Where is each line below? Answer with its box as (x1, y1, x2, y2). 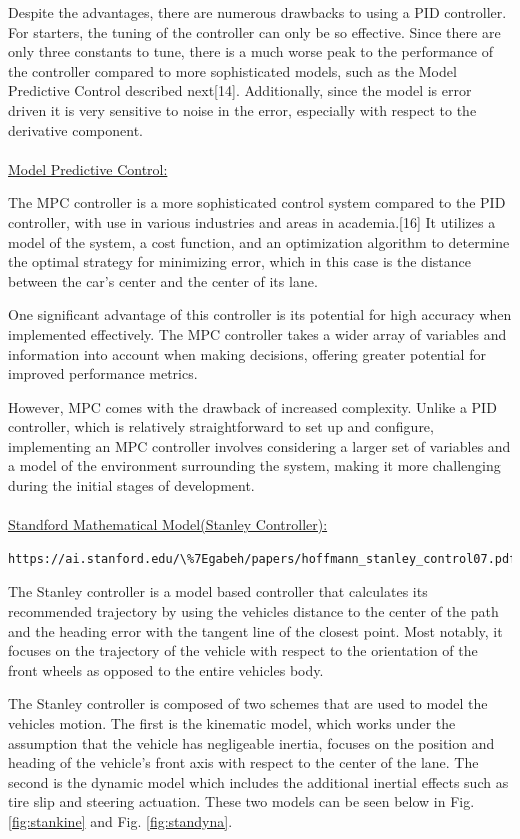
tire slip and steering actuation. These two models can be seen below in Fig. (8, 791, 475, 812)
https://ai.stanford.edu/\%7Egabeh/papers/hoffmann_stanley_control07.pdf (8, 551, 517, 566)
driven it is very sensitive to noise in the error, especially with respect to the (8, 99, 477, 120)
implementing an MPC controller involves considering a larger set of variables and (8, 435, 511, 456)
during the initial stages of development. (8, 475, 255, 496)
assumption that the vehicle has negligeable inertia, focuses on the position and (8, 732, 495, 753)
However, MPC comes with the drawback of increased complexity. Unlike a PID (8, 396, 497, 417)
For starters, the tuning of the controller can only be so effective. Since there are (8, 21, 501, 42)
